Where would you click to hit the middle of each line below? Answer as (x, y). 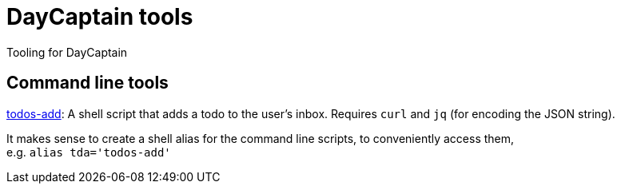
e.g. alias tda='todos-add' (89, 152)
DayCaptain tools (100, 17)
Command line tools (88, 83)
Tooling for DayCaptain (67, 52)
